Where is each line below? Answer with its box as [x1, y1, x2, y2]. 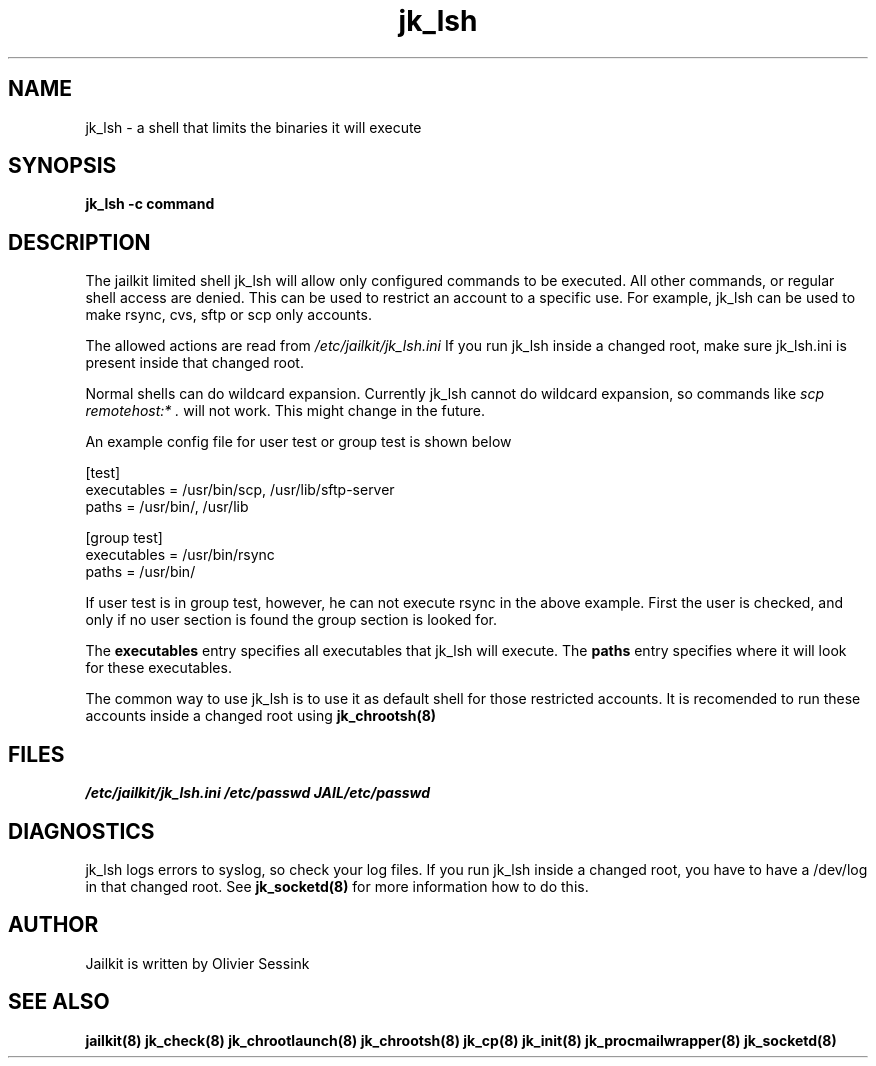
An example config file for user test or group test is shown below [85, 433, 512, 451]
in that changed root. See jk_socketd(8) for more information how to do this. [85, 877, 589, 895]
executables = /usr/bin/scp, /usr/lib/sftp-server [85, 481, 395, 499]
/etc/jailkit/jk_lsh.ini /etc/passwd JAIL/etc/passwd [85, 784, 431, 802]
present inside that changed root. [85, 354, 304, 372]
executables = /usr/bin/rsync [85, 546, 275, 564]
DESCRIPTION [8, 229, 151, 255]
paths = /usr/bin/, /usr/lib [85, 498, 249, 516]
